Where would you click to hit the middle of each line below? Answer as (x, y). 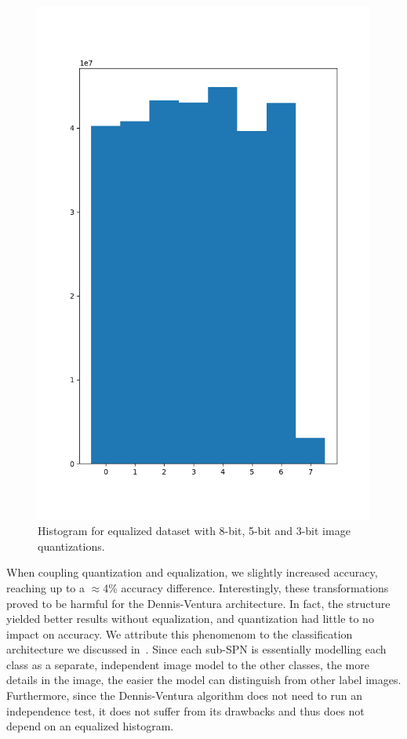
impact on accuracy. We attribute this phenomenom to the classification (180, 633)
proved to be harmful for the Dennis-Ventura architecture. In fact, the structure (198, 603)
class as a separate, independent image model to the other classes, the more (188, 664)
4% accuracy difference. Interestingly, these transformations (246, 587)
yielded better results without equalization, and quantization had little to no (190, 619)
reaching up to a (45, 587)
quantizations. (71, 546)
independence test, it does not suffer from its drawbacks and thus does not (185, 710)
